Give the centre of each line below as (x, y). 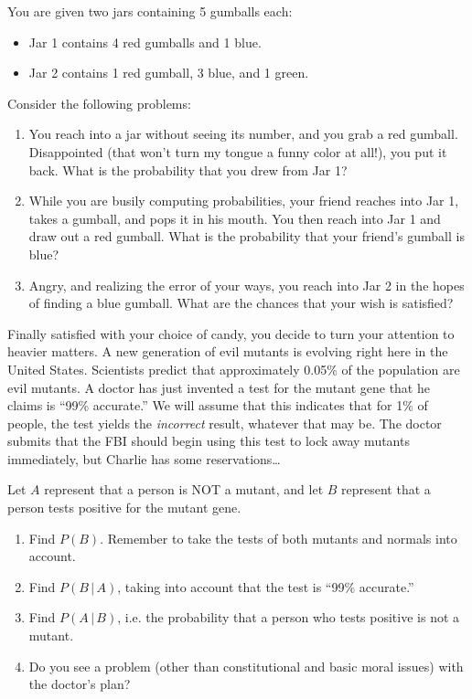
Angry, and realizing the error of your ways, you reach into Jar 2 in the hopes (247, 285)
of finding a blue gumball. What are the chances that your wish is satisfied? (241, 303)
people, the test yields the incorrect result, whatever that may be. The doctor (225, 423)
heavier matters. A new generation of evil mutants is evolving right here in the (228, 351)
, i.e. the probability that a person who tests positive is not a (289, 617)
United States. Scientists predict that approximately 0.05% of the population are (234, 369)
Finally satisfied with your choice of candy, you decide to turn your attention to (231, 333)
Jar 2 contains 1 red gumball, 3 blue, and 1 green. (169, 73)
